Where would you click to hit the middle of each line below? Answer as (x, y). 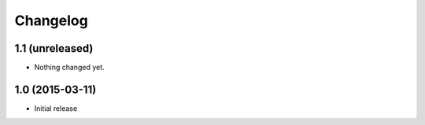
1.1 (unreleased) (54, 48)
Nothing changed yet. (70, 68)
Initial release (56, 108)
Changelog (51, 20)
